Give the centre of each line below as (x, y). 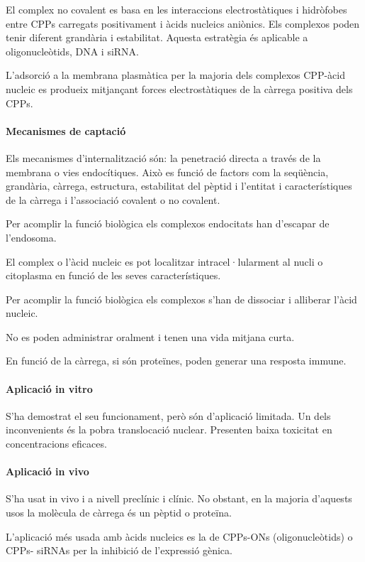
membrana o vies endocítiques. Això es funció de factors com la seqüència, (167, 172)
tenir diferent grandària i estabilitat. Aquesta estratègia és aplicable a (157, 37)
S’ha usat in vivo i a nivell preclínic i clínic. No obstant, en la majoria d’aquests (179, 498)
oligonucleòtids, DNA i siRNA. (72, 51)
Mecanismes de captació (66, 130)
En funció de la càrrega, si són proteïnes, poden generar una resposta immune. (176, 361)
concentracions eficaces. (56, 444)
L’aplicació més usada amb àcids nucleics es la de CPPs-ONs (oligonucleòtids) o (179, 536)
